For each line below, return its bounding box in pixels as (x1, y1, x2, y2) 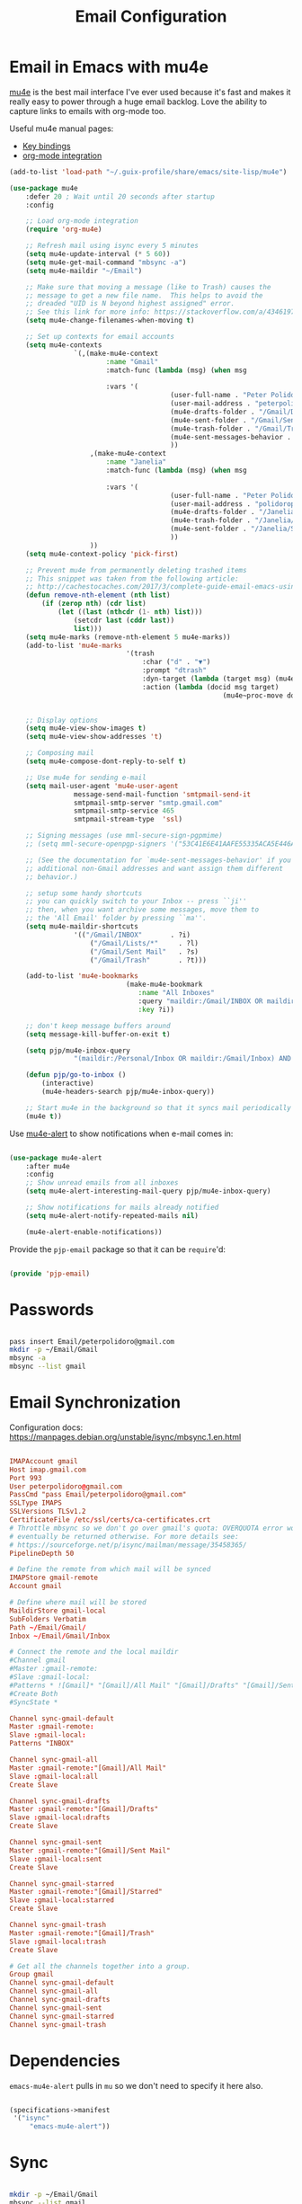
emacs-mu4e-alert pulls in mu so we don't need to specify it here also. (9, 2080, 263, 2091)
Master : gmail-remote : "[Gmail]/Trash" (9, 1928, 155, 1938)
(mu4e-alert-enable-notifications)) (25, 1227, 164, 1237)
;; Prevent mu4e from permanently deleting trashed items (25, 565, 247, 574)
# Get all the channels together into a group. (9, 1961, 191, 1970)
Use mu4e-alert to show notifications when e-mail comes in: (9, 1128, 234, 1139)
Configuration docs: (9, 1422, 84, 1433)
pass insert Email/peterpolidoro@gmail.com (9, 1337, 175, 1346)
